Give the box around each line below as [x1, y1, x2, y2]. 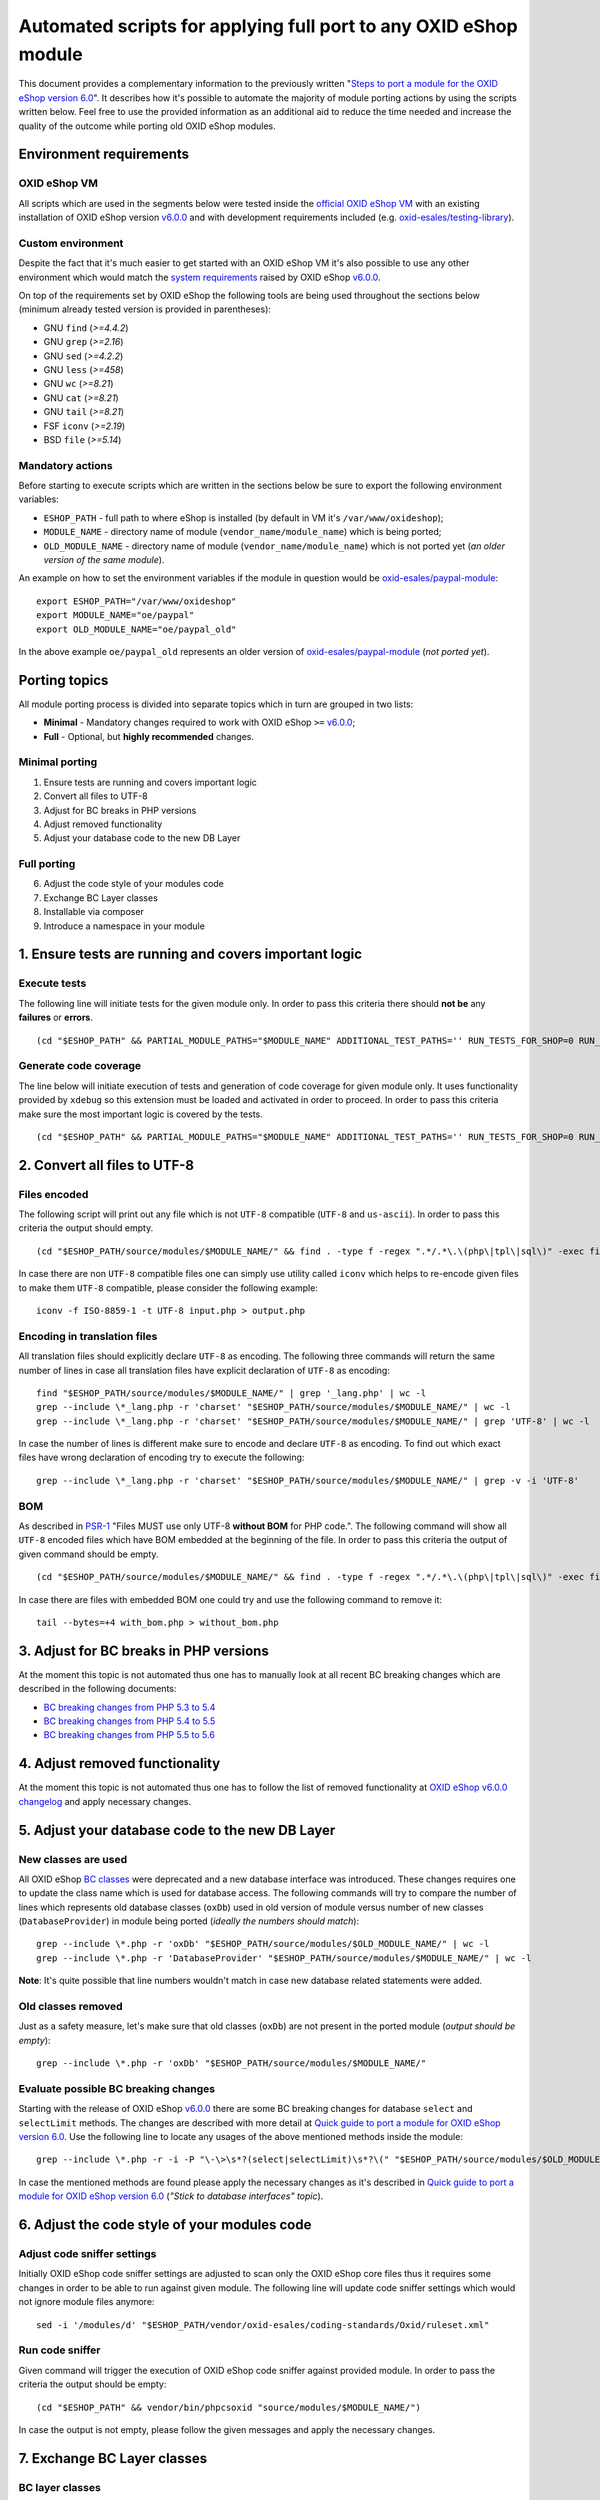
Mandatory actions [18, 458, 114, 472]
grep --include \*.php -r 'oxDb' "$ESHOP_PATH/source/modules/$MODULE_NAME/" [36, 2058, 427, 2069]
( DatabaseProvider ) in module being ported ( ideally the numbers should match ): [18, 1915, 360, 1927]
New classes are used [18, 1852, 128, 1866]
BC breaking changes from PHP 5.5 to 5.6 [43, 1729, 215, 1741]
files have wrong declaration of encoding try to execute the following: [18, 1451, 305, 1464]
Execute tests [18, 976, 87, 990]
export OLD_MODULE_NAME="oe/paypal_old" [36, 623, 237, 635]
